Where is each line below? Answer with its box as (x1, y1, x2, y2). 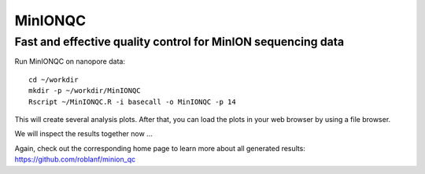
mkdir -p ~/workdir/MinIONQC (28, 87, 141, 95)
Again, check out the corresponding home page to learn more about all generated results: (14, 143, 306, 153)
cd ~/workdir (28, 75, 79, 84)
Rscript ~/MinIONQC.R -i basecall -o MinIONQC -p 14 (28, 97, 236, 106)
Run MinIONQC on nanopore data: (14, 57, 126, 66)
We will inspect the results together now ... (14, 129, 153, 139)
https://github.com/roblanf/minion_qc (14, 154, 136, 165)
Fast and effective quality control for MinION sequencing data (14, 35, 345, 49)
